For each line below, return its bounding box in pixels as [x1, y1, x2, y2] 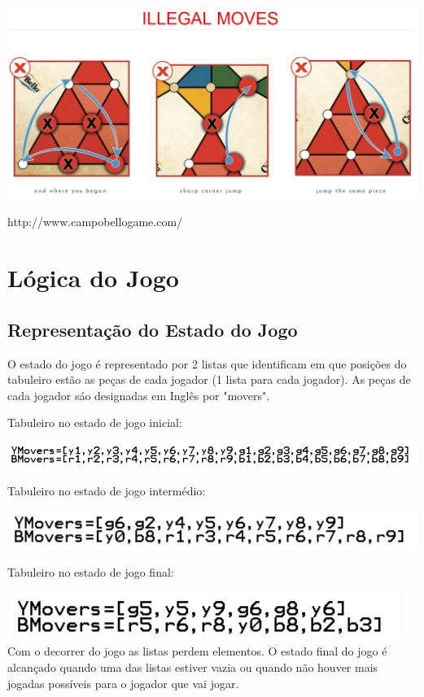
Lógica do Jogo [7, 261, 179, 294]
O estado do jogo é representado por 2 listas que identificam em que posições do [7, 355, 407, 372]
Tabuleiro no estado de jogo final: [7, 564, 174, 581]
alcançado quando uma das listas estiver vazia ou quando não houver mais [7, 659, 378, 676]
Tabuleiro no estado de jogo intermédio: [7, 481, 206, 499]
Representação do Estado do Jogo [7, 316, 298, 342]
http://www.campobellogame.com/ [7, 213, 183, 230]
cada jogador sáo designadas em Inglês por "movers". [7, 386, 270, 403]
